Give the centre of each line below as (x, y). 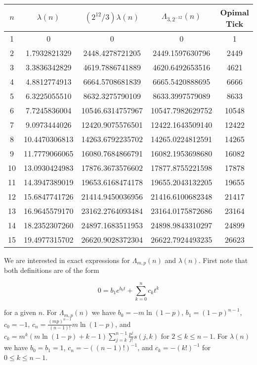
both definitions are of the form (52, 270)
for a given (20, 312)
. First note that (223, 260)
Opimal (235, 12)
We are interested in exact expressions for (67, 260)
